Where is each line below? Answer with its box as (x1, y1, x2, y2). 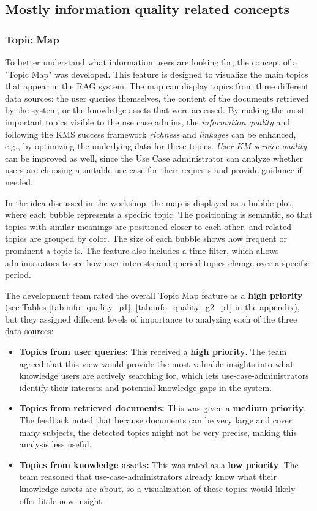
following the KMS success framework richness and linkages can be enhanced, (5, 127, 296, 140)
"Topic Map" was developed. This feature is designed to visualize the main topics (5, 67, 308, 80)
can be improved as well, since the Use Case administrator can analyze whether (5, 151, 303, 164)
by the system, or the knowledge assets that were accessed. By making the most (5, 103, 305, 116)
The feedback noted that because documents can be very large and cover (19, 414, 293, 427)
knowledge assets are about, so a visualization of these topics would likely (19, 482, 296, 494)
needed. (5, 175, 33, 188)
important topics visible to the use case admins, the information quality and (5, 115, 291, 128)
